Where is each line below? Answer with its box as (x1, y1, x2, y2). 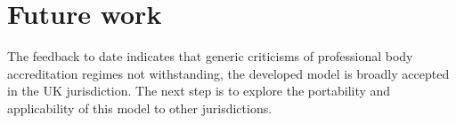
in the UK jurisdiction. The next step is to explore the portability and (7, 81, 391, 100)
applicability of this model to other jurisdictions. (7, 98, 273, 117)
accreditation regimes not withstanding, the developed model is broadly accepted (7, 64, 450, 82)
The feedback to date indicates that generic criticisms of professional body (7, 47, 413, 65)
